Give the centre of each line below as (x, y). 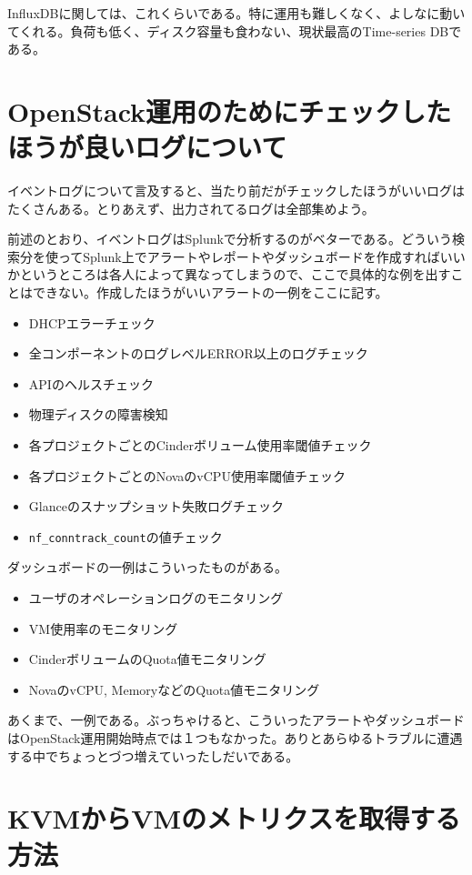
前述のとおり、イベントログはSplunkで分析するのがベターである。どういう (230, 239)
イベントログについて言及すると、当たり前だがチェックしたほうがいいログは (236, 191)
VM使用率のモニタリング (103, 628)
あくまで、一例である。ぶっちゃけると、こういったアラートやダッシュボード (236, 720)
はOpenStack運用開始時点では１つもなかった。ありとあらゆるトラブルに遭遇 (235, 738)
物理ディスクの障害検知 (98, 414)
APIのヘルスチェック (91, 383)
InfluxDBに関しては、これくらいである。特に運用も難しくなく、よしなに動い (236, 13)
